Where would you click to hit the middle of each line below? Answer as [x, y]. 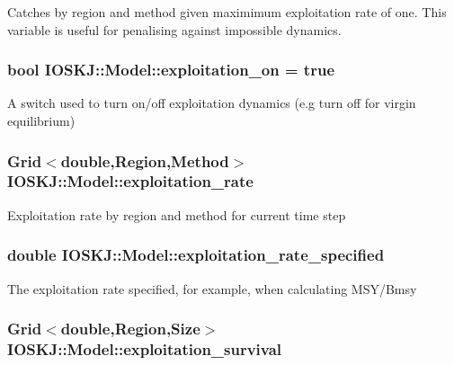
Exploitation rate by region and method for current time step [177, 214]
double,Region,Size [130, 329]
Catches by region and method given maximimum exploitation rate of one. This [227, 12]
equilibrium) [41, 120]
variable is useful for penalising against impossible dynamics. [174, 29]
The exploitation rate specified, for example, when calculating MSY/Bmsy [212, 288]
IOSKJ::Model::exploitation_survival [145, 348]
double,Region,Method [145, 160]
